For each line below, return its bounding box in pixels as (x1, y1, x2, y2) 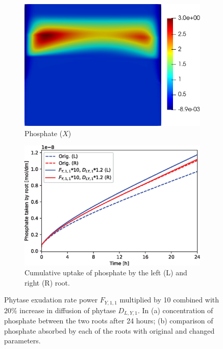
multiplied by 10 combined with (119, 294, 219, 305)
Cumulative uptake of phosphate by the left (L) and (24, 267, 187, 278)
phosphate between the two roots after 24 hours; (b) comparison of (4, 315, 213, 326)
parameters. (4, 335, 41, 346)
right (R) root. (24, 277, 70, 288)
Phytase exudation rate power (4, 294, 98, 305)
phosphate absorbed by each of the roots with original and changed (4, 325, 215, 336)
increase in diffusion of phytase (19, 304, 116, 315)
